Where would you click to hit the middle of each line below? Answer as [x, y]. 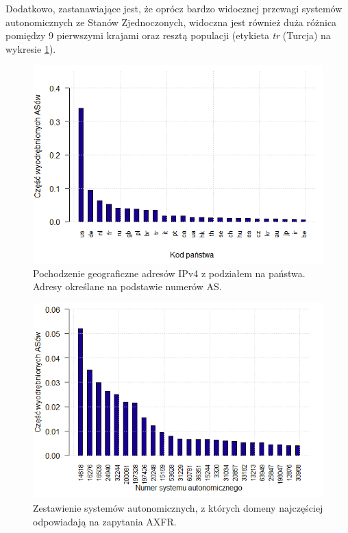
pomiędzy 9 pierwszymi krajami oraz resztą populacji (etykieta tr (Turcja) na [168, 35]
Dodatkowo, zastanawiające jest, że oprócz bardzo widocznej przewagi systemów [174, 8]
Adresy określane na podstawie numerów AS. [127, 286]
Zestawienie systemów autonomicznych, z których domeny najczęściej [178, 508]
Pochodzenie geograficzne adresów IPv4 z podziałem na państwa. [169, 273]
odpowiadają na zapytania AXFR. [105, 521]
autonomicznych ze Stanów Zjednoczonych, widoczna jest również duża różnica [171, 22]
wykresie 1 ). [31, 48]
